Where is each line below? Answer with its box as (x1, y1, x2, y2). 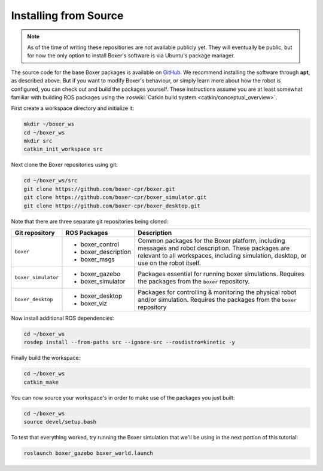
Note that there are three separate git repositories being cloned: (11, 218, 169, 225)
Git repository (14, 228, 55, 237)
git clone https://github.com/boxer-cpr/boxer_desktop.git (23, 202, 200, 209)
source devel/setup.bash (23, 418, 97, 426)
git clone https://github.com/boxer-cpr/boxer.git (23, 185, 176, 192)
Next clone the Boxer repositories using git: (11, 161, 118, 169)
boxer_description (80, 247, 132, 256)
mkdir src (23, 137, 53, 145)
